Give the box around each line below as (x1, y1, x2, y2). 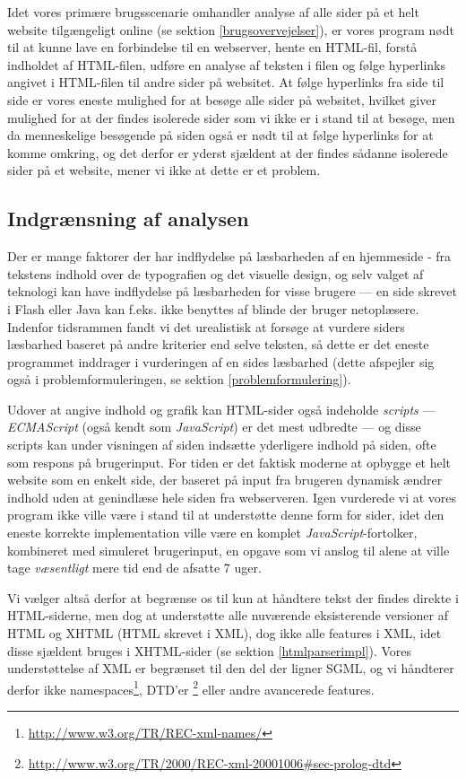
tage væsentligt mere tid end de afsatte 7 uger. (7, 558, 262, 577)
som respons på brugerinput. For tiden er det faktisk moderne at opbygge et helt (7, 452, 452, 471)
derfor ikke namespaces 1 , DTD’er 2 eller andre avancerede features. (7, 677, 375, 698)
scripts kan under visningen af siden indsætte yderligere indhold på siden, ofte (7, 435, 436, 454)
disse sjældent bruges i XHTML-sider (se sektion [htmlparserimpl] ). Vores (7, 641, 412, 660)
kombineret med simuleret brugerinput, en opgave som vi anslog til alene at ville (7, 540, 450, 559)
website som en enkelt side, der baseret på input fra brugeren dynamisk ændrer (7, 470, 443, 489)
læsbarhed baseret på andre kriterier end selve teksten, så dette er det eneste (7, 335, 429, 354)
